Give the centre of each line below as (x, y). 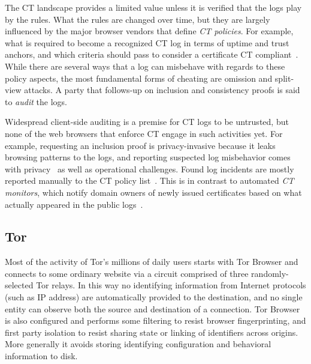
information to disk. (41, 356)
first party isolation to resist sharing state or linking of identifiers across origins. (152, 332)
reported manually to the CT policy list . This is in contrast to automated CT (150, 180)
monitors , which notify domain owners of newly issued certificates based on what (153, 192)
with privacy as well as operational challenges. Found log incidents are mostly (150, 168)
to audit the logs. (36, 101)
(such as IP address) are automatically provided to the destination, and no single (154, 297)
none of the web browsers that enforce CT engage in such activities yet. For (144, 133)
